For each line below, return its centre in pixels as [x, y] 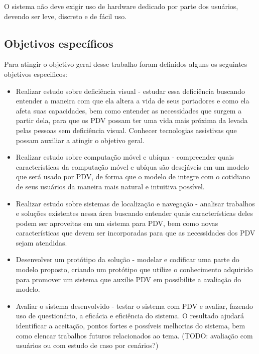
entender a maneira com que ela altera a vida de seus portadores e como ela [133, 101]
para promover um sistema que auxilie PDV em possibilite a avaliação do [128, 279]
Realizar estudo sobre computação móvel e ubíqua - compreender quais [125, 157]
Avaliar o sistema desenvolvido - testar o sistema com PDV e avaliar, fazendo [135, 306]
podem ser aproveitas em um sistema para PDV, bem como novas [117, 223]
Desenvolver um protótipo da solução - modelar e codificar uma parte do [127, 259]
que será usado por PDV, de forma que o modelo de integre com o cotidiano [133, 176]
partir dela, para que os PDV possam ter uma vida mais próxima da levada [132, 120]
